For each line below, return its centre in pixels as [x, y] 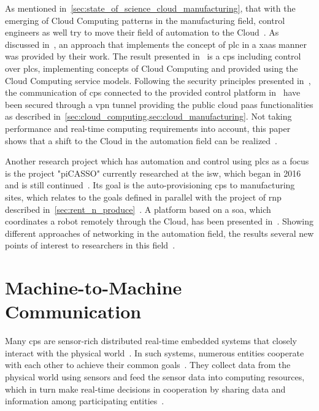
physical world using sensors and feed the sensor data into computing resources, [155, 376]
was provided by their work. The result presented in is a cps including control [153, 56]
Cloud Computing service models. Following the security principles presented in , [158, 80]
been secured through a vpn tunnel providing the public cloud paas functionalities [159, 104]
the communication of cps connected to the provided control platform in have [153, 92]
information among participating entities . [85, 401]
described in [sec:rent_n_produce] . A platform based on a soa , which [138, 209]
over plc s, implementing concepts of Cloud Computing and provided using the [152, 68]
